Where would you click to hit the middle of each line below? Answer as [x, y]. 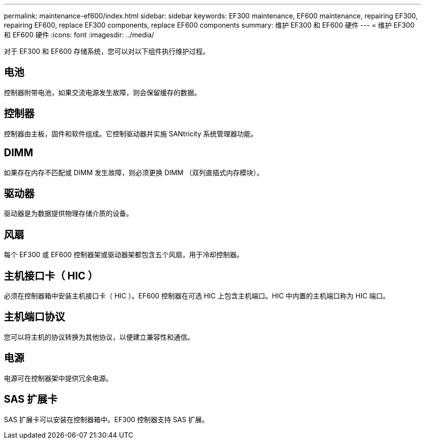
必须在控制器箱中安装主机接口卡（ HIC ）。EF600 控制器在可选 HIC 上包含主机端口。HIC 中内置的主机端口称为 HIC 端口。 [197, 296]
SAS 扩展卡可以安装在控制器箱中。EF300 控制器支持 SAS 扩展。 [106, 419]
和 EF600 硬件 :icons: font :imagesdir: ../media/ [79, 35]
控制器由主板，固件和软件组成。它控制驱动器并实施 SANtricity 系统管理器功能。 [131, 133]
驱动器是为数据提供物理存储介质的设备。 [68, 213]
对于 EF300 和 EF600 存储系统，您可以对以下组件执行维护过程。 [107, 51]
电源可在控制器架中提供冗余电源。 [58, 378]
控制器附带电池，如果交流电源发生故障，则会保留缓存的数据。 [102, 92]
